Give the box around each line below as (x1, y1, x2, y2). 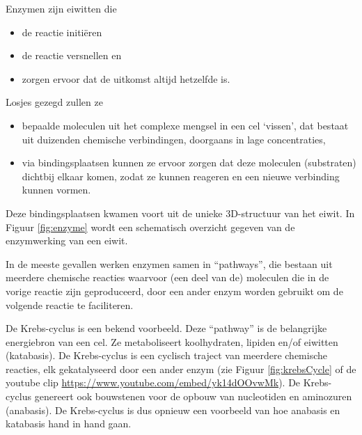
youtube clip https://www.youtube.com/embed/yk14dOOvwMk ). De (6, 375, 301, 390)
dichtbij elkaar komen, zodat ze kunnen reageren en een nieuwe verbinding (22, 168, 340, 183)
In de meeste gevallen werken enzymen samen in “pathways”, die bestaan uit (6, 256, 333, 271)
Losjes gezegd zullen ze (6, 95, 103, 109)
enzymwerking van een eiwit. (6, 233, 128, 248)
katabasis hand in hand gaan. (6, 416, 132, 431)
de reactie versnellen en (22, 48, 122, 63)
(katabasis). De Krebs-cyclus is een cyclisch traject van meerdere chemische (6, 348, 328, 363)
